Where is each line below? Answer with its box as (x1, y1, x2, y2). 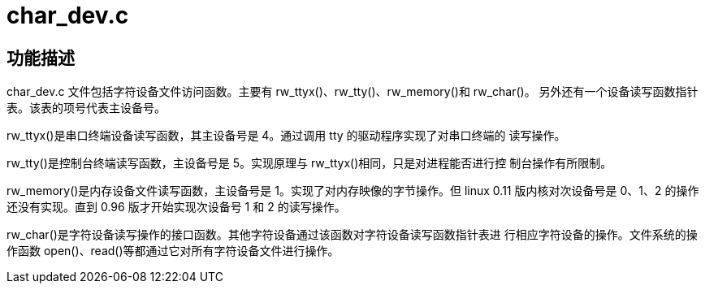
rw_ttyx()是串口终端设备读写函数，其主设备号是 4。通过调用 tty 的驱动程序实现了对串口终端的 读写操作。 (6, 128, 566, 143)
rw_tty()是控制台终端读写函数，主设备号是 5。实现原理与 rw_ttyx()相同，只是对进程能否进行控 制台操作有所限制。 (6, 156, 612, 171)
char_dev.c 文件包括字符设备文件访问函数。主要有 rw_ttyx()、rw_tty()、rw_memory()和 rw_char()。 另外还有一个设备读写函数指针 (6, 84, 699, 99)
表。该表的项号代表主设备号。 (6, 101, 166, 115)
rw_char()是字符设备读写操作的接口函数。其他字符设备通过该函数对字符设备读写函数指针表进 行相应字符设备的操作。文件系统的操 (6, 227, 698, 242)
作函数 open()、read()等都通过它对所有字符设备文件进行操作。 (6, 244, 340, 258)
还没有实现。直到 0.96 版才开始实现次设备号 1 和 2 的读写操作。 (6, 200, 346, 214)
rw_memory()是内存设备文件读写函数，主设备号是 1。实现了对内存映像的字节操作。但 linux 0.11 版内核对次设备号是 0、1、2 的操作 (6, 184, 699, 198)
